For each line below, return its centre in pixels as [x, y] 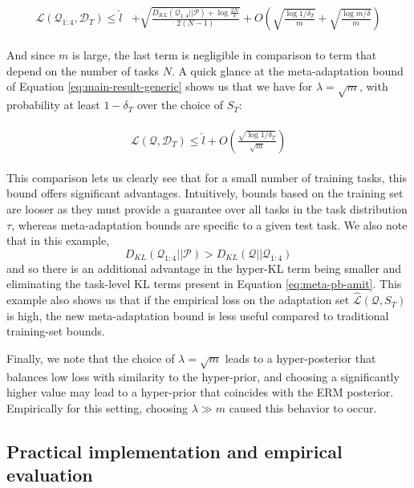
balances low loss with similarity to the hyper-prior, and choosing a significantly [203, 376]
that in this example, [58, 240]
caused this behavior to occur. [303, 407]
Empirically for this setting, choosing [97, 407]
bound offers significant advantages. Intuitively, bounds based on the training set [205, 193]
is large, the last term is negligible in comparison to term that [224, 55]
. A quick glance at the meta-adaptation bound [287, 70]
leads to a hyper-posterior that [300, 358]
